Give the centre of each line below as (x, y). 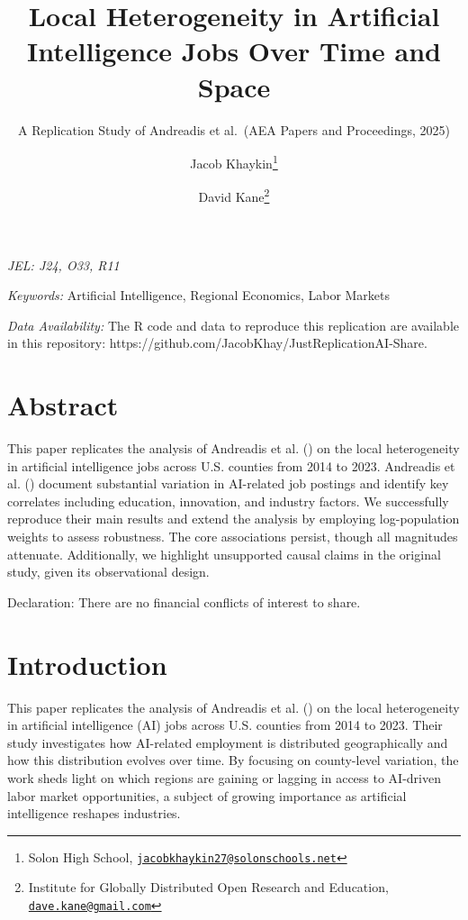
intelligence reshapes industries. (94, 813)
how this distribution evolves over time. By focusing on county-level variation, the (233, 760)
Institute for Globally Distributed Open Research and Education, (208, 887)
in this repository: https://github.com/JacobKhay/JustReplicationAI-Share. (217, 343)
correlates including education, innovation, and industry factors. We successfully (228, 501)
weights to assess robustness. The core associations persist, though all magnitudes (233, 537)
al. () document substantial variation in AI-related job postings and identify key (228, 483)
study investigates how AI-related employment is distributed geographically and (228, 742)
